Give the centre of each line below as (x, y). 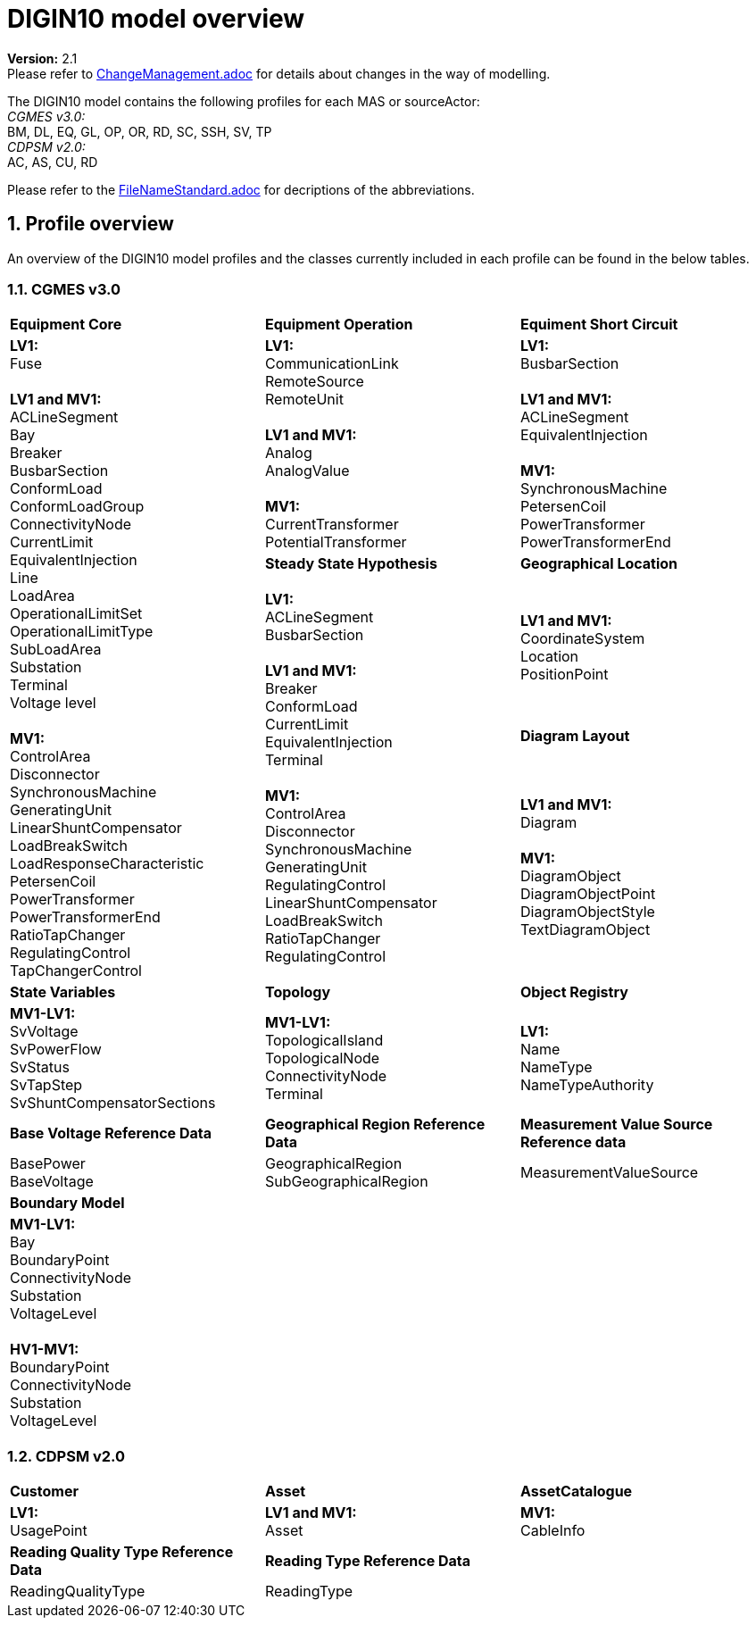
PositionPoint (564, 674)
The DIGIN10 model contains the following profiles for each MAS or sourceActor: (244, 101)
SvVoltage (44, 1032)
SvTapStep (46, 1085)
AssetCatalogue (576, 1492)
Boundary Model (67, 1203)
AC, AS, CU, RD (53, 162)
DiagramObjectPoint (588, 894)
